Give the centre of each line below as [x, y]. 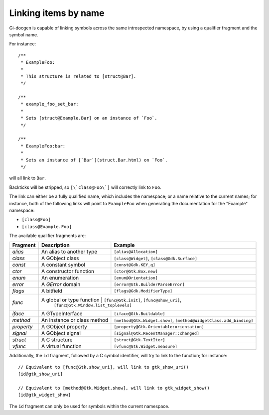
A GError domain [61, 284]
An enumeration [60, 278]
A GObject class [60, 258]
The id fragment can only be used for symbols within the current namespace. [89, 406]
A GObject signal [61, 333]
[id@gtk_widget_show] [44, 395]
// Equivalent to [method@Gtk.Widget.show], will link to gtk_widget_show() [114, 388]
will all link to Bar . [27, 178]
